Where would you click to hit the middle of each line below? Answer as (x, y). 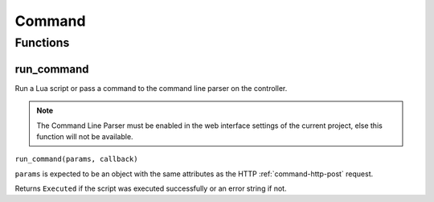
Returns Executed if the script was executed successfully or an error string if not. (151, 188)
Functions (42, 43)
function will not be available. (85, 136)
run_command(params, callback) (76, 159)
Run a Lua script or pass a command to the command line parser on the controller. (151, 88)
